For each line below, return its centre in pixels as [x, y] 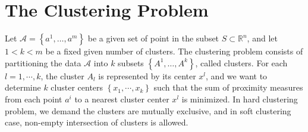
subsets [131, 62]
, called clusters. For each [241, 62]
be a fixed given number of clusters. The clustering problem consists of [174, 51]
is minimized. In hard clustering [240, 99]
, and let [262, 38]
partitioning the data [43, 62]
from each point [34, 99]
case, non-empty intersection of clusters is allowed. [97, 122]
